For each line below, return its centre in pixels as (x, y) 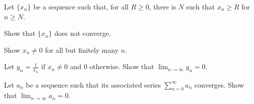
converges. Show (219, 84)
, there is (162, 6)
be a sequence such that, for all (81, 6)
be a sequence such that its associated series (93, 84)
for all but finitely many (82, 50)
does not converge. (82, 33)
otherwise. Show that (122, 66)
